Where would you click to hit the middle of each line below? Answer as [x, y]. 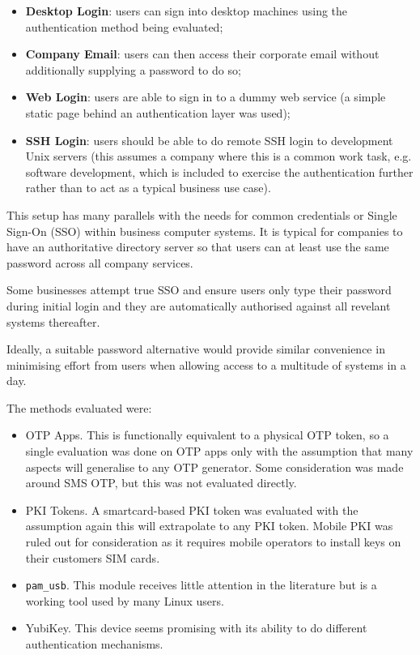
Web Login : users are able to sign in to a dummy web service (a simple [206, 97]
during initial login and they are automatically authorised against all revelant [199, 305]
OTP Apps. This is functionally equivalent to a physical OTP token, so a [207, 435]
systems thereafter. [53, 321]
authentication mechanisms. [94, 644]
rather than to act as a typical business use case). [148, 188]
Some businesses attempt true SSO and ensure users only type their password [199, 290]
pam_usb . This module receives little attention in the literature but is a [201, 585]
